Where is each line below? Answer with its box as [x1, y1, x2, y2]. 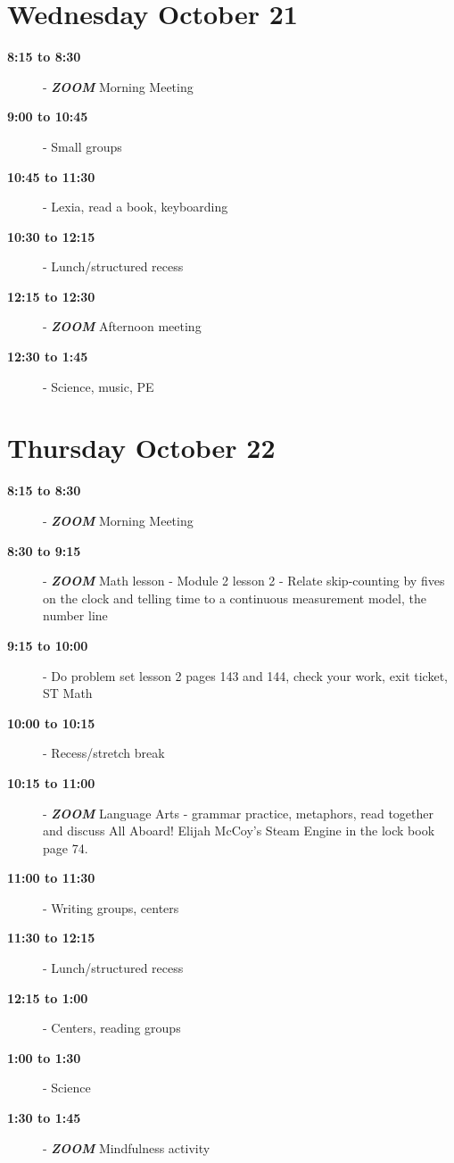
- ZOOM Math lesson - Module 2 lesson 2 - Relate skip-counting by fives [43, 571, 445, 590]
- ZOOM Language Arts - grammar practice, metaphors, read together [43, 803, 433, 822]
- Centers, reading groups [43, 1018, 181, 1037]
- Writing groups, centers [43, 898, 179, 917]
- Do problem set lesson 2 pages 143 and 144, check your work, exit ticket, [43, 666, 448, 685]
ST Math [43, 684, 93, 702]
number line [43, 606, 108, 625]
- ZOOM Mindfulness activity [43, 1138, 210, 1157]
